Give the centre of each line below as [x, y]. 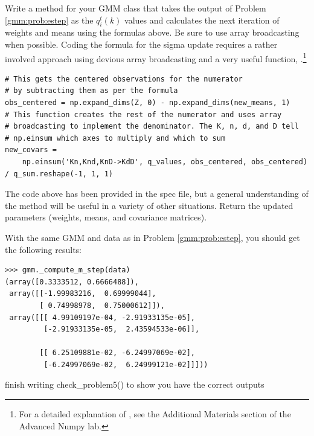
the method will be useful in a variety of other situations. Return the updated [149, 205]
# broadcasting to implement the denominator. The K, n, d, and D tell [152, 127]
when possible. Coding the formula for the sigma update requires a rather [141, 44]
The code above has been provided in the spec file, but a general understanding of [157, 194]
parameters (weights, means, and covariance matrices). [106, 217]
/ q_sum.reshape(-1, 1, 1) [59, 174]
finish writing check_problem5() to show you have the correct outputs [135, 384]
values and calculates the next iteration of [202, 20]
